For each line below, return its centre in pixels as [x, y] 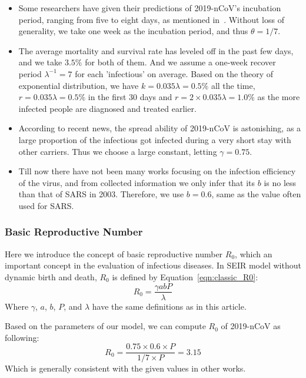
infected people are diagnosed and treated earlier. [107, 108]
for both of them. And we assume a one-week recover [180, 62]
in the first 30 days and [130, 97]
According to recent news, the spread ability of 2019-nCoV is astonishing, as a [160, 128]
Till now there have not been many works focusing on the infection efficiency [157, 171]
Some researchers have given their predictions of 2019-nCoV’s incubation [150, 8]
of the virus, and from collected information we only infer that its [137, 182]
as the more [279, 97]
